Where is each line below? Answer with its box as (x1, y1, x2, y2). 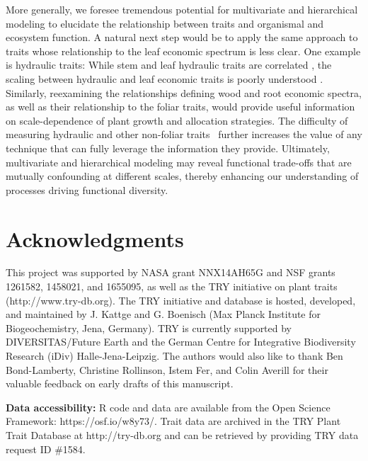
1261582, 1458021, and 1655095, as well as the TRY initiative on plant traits (6, 279, 338, 294)
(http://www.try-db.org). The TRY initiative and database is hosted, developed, (6, 292, 356, 307)
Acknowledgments (6, 224, 184, 253)
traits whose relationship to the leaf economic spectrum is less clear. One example (6, 43, 361, 58)
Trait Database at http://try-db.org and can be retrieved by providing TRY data (6, 427, 359, 442)
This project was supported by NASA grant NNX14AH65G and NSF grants (6, 265, 335, 280)
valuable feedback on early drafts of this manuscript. (6, 376, 234, 391)
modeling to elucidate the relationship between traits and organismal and (6, 16, 324, 30)
